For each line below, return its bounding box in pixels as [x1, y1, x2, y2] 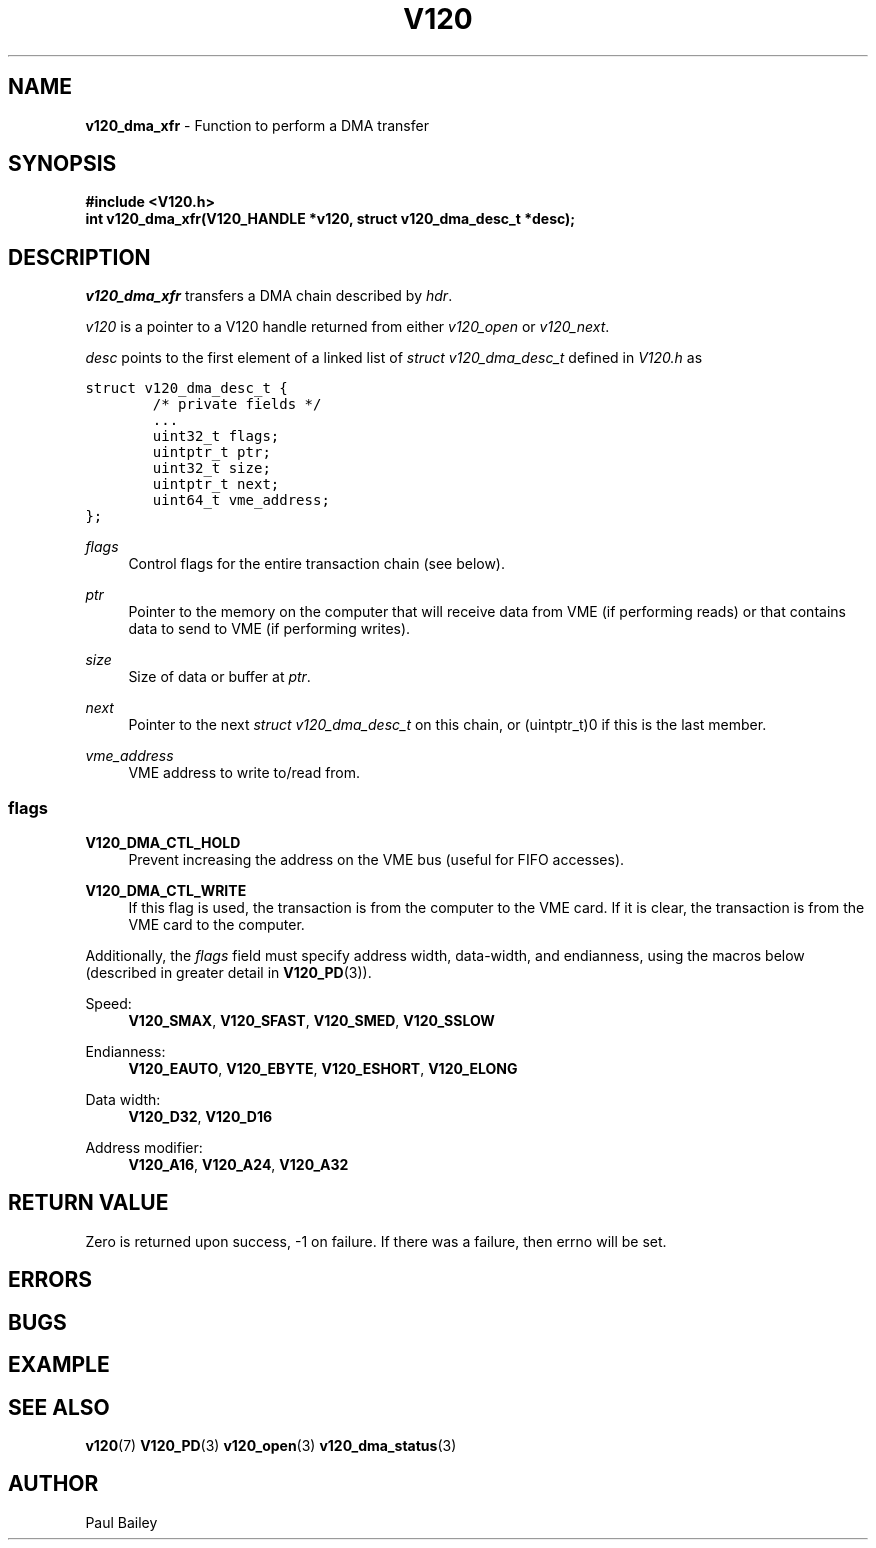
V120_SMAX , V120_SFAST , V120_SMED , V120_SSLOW [128, 1012, 495, 1030]
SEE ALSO [8, 1394, 110, 1420]
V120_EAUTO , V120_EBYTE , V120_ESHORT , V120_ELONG [128, 1060, 518, 1078]
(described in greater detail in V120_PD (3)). [85, 964, 372, 982]
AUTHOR [8, 1471, 99, 1497]
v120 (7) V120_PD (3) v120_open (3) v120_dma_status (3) [85, 1436, 457, 1454]
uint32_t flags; [152, 428, 280, 445]
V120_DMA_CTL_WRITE [85, 882, 247, 900]
